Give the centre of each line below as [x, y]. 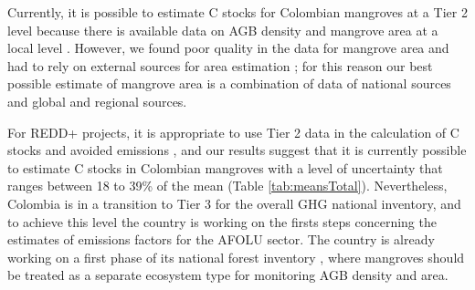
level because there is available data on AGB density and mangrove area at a [223, 30]
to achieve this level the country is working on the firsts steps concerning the [222, 221]
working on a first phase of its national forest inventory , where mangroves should [236, 257]
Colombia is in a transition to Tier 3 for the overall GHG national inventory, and [234, 203]
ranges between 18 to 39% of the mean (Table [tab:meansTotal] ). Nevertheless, [227, 186]
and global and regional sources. [97, 101]
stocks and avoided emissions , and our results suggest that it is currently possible [237, 150]
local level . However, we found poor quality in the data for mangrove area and [228, 48]
